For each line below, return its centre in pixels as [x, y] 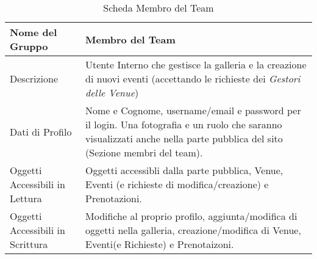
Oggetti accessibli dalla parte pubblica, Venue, [184, 170]
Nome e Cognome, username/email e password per [193, 110]
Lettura [26, 198]
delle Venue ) [112, 93]
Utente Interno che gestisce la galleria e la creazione [196, 64]
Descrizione [34, 78]
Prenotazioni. [114, 198]
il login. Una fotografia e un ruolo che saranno [184, 124]
